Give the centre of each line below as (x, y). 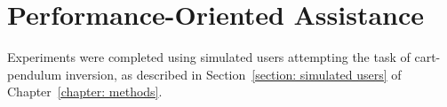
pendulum (35, 74)
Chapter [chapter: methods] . (85, 92)
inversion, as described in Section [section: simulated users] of (233, 74)
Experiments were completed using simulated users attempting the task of (209, 57)
